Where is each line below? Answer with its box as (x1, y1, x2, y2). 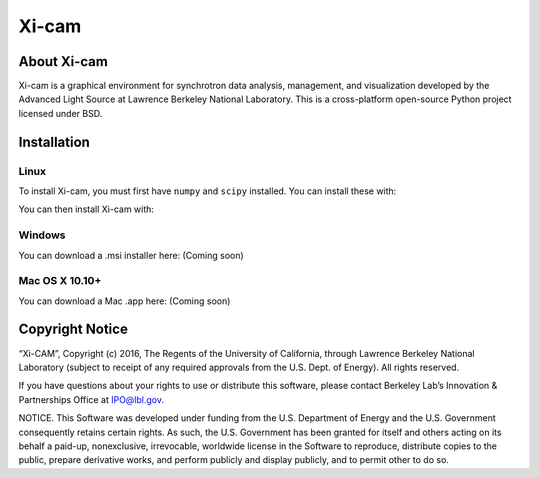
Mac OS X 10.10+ (18, 274, 102, 288)
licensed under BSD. (18, 107, 103, 119)
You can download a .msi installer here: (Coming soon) (18, 249, 244, 261)
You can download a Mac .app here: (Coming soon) (18, 295, 231, 307)
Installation (18, 133, 90, 150)
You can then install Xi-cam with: (18, 203, 155, 215)
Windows (18, 228, 66, 242)
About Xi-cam (18, 53, 109, 70)
